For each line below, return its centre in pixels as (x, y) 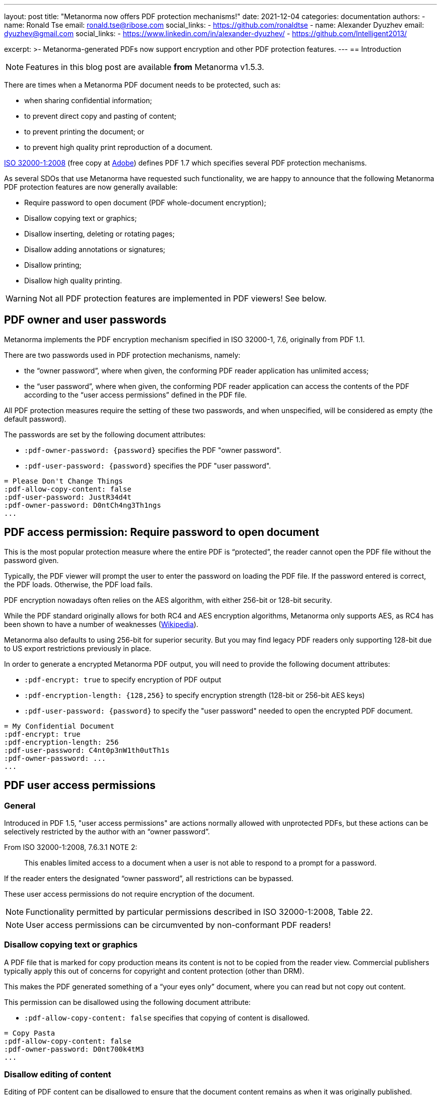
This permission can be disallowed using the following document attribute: (127, 1002)
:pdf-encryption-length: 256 (61, 742)
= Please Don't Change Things (64, 481)
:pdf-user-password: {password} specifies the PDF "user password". (148, 465)
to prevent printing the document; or (84, 132)
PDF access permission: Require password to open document (162, 532)
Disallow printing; (53, 265)
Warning (21, 298)
